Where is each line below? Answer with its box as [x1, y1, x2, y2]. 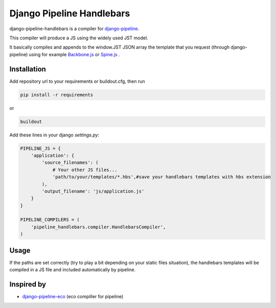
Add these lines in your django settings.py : [9, 132, 100, 138]
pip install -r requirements [20, 92, 94, 98]
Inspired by [9, 280, 46, 289]
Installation [9, 64, 46, 74]
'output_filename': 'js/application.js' [41, 188, 145, 194]
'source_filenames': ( [41, 160, 99, 165]
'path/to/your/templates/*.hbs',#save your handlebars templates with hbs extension [52, 174, 271, 180]
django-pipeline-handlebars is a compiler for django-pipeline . [9, 26, 140, 32]
